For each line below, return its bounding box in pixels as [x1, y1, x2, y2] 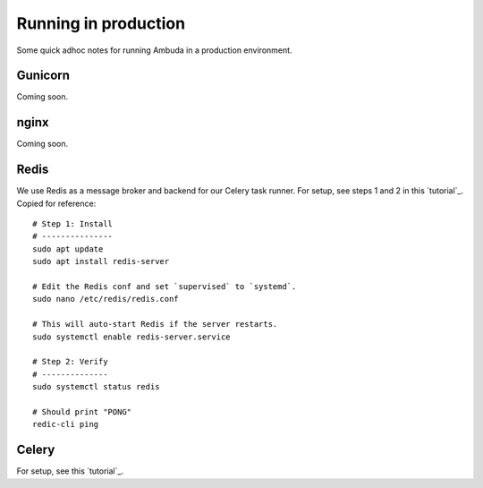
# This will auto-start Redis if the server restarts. [32, 319, 278, 330]
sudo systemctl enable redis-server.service [32, 331, 232, 342]
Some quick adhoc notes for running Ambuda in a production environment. [16, 45, 292, 56]
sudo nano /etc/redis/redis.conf [32, 294, 179, 304]
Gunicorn [16, 68, 71, 83]
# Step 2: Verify [32, 356, 108, 367]
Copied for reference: [16, 198, 97, 209]
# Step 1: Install [32, 219, 114, 229]
